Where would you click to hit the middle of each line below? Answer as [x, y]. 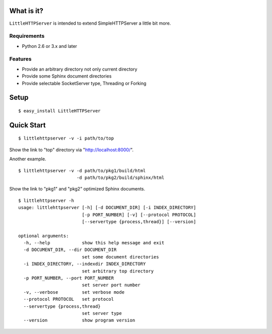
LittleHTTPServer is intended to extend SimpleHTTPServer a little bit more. [90, 23]
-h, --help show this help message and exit [94, 243]
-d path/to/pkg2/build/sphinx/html [120, 177]
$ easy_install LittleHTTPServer [59, 111]
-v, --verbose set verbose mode [74, 292]
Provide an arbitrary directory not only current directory [80, 69]
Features [20, 59]
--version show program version [79, 320]
